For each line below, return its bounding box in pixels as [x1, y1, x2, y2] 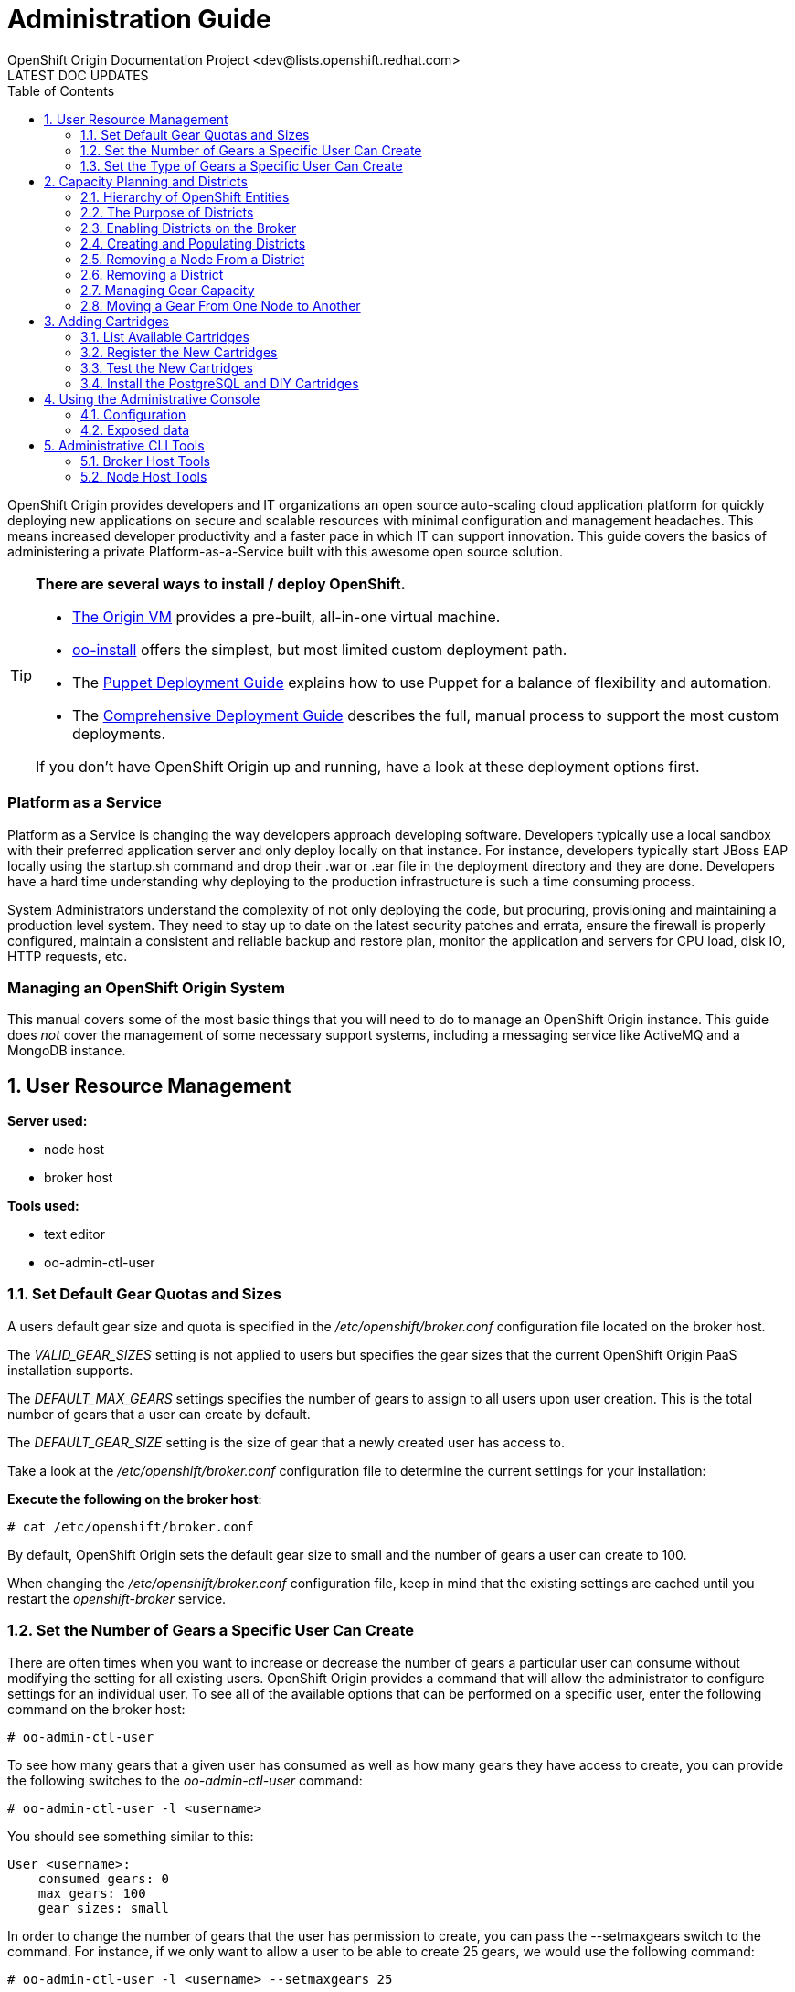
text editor [44, 1226, 105, 1243]
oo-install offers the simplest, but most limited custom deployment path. [72, 640, 567, 659]
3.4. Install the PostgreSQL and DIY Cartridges [80, 375, 359, 391]
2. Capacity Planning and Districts [44, 173, 248, 189]
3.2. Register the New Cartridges [80, 344, 278, 360]
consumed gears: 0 [37, 1870, 170, 1886]
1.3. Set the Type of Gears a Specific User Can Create [80, 157, 403, 174]
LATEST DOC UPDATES [7, 67, 149, 83]
